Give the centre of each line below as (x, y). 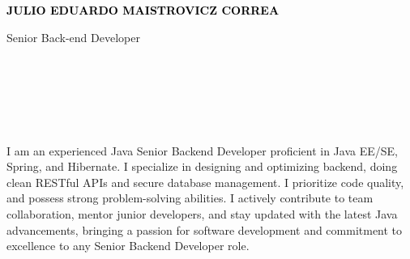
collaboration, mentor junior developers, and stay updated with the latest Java (202, 213)
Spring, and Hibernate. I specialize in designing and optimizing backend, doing (202, 166)
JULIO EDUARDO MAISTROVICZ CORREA (143, 10)
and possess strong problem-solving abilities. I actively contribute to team (190, 198)
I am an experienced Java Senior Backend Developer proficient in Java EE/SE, (202, 150)
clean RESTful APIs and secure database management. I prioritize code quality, (205, 182)
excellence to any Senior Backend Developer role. (128, 246)
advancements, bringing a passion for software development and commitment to (205, 229)
